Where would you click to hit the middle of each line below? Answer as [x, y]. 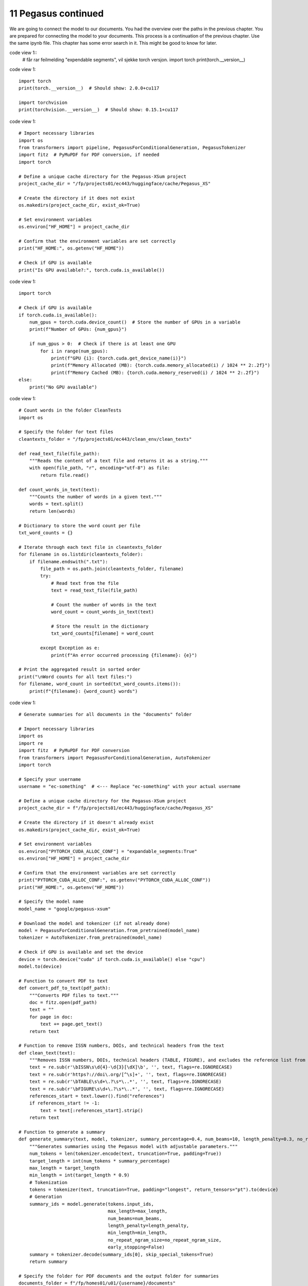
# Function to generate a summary [62, 1132]
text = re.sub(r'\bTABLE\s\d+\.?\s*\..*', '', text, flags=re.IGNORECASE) [125, 1082]
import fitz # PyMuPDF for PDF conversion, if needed [89, 155]
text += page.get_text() [71, 1024]
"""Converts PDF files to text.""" [74, 995]
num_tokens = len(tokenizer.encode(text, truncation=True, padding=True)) [125, 1154]
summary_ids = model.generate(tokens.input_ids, [91, 1204]
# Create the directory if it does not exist [77, 198]
